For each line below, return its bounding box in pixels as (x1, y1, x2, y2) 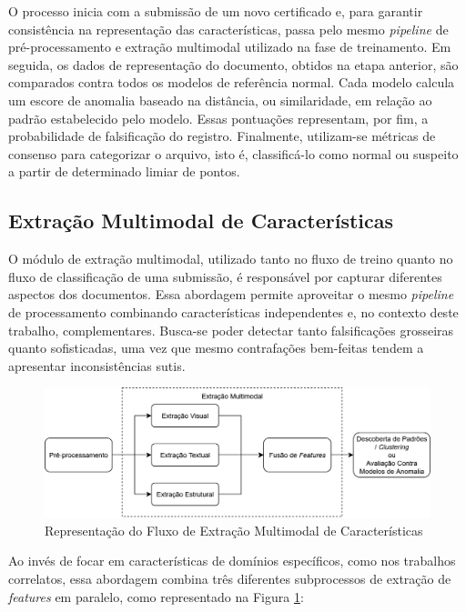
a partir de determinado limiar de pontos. (8, 162, 240, 181)
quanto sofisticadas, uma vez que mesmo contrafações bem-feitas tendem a (8, 338, 424, 357)
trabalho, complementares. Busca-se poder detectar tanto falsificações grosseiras (8, 320, 454, 339)
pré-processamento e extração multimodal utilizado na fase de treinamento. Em (8, 37, 451, 56)
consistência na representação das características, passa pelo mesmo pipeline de (8, 19, 449, 38)
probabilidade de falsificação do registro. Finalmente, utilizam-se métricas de (8, 126, 436, 145)
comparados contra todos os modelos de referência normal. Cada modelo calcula (8, 73, 455, 92)
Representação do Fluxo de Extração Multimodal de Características (45, 520, 423, 539)
